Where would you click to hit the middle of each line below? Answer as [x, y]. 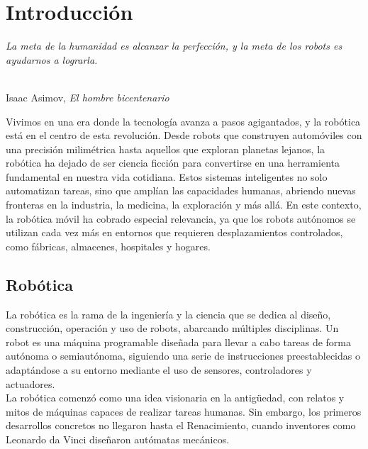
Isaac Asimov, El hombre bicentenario [88, 97]
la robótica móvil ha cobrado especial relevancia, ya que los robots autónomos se [181, 218]
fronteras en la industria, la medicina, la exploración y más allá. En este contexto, [184, 205]
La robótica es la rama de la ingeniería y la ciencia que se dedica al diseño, [168, 314]
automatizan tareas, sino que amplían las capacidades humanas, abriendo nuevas [181, 190]
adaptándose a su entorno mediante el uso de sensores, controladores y [159, 370]
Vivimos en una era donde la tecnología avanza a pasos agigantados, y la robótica [183, 121]
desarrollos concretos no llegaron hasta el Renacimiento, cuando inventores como [181, 425]
